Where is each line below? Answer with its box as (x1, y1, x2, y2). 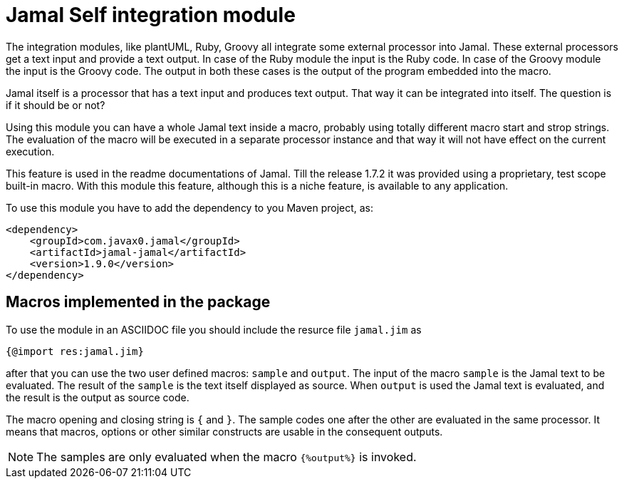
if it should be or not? (6, 98, 105, 111)
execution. (6, 145, 55, 158)
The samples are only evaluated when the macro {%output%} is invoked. (36, 449, 417, 464)
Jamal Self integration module (6, 3, 296, 27)
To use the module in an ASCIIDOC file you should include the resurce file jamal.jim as (6, 323, 422, 336)
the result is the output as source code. (6, 391, 189, 403)
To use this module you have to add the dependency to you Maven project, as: (6, 201, 374, 214)
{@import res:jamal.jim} (6, 345, 144, 357)
